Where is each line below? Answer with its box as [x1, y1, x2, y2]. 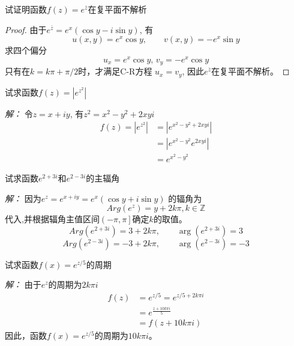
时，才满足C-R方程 [78, 65, 152, 77]
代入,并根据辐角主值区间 [5, 213, 100, 225]
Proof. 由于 [5, 23, 47, 35]
